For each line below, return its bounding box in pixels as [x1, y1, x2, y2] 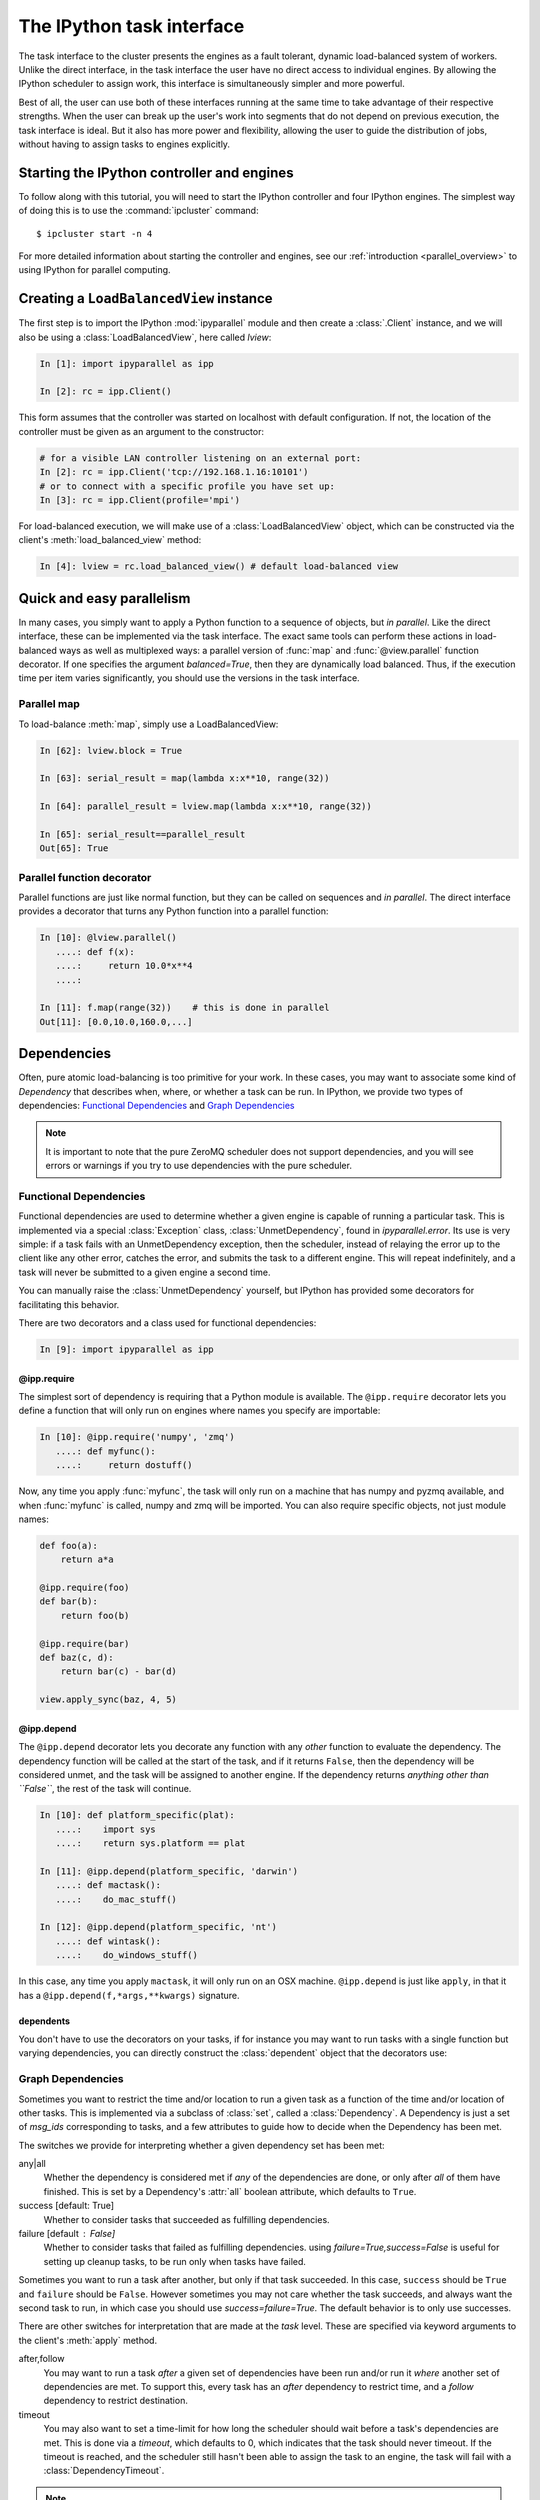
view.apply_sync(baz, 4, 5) [39, 1694, 177, 1705]
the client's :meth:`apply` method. [18, 2334, 158, 2346]
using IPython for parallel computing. [18, 264, 171, 276]
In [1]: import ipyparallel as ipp [39, 358, 214, 369]
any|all [18, 2158, 47, 2170]
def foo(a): [39, 1540, 99, 1551]
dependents [18, 2015, 70, 2027]
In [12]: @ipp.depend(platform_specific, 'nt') [39, 1921, 277, 1933]
